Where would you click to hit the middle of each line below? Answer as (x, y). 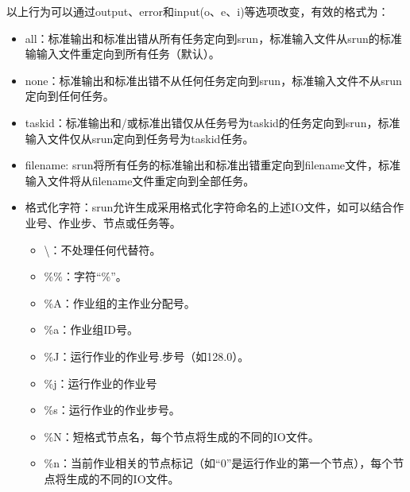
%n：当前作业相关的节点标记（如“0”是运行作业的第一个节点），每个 (219, 463)
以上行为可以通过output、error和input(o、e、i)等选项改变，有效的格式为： (198, 11)
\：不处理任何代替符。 (102, 249)
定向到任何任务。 (70, 96)
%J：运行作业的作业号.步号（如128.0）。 (147, 356)
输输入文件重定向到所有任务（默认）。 (122, 54)
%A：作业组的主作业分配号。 (120, 302)
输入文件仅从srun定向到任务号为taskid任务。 (139, 138)
